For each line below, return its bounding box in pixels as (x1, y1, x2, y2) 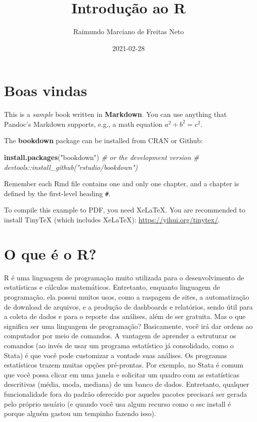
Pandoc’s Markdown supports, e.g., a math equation (4, 118, 163, 129)
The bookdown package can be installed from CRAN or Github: (4, 135, 203, 146)
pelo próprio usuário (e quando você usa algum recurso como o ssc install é (4, 398, 231, 409)
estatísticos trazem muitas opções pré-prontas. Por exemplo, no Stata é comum (4, 360, 244, 370)
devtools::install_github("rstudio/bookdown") (4, 161, 138, 172)
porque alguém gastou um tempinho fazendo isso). (4, 408, 156, 419)
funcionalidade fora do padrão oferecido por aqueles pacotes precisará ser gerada (4, 388, 247, 399)
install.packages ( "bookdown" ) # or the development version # (4, 152, 199, 162)
